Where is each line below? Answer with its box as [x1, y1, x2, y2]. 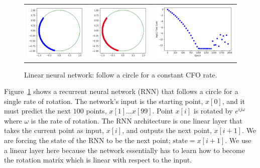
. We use [225, 135, 251, 145]
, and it [222, 95, 245, 106]
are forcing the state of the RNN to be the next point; [4, 135, 171, 145]
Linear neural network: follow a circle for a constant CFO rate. [24, 69, 217, 79]
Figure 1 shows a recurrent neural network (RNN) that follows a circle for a [4, 86, 238, 96]
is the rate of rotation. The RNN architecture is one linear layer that [31, 115, 242, 125]
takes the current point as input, [4, 125, 104, 135]
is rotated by [193, 105, 233, 116]
